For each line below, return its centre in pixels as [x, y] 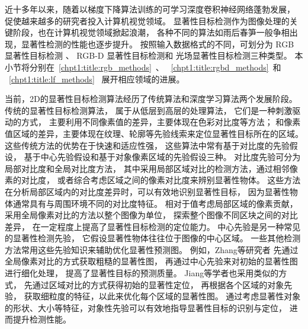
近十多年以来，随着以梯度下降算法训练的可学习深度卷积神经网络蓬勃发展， [150, 9]
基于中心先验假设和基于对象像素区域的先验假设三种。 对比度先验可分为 [162, 157]
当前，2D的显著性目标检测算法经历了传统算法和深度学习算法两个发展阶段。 [151, 99]
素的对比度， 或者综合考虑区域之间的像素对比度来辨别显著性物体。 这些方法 [153, 180]
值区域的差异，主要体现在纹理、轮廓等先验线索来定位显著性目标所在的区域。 [154, 133]
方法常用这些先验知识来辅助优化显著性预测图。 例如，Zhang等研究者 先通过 [152, 249]
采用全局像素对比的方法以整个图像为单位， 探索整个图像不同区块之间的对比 [151, 215]
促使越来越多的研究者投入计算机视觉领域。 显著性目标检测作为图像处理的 [147, 20]
